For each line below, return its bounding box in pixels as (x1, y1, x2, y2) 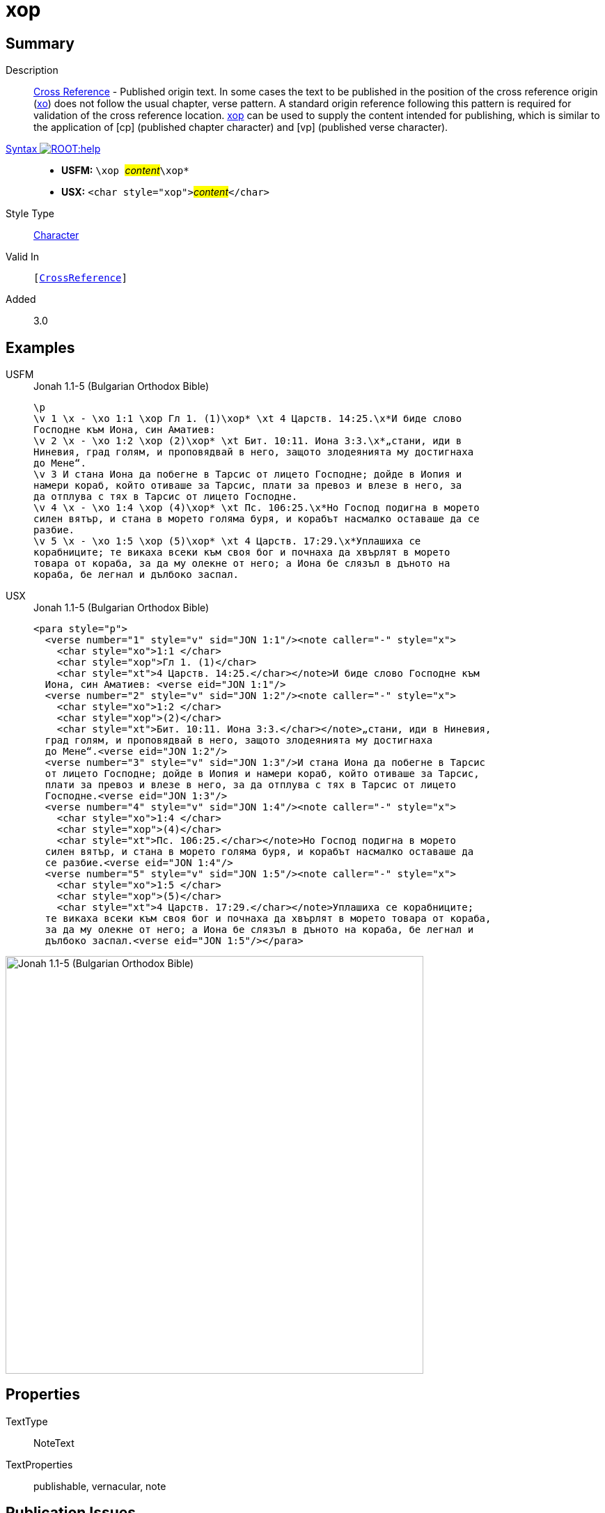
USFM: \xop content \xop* (61, 164, 189, 177)
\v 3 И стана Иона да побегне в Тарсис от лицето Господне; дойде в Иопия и (33, 469, 462, 480)
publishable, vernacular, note (33, 1480, 166, 1492)
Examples (6, 338, 75, 356)
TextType (6, 1415, 48, 1427)
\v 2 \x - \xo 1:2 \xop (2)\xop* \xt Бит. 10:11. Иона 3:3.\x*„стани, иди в (33, 435, 462, 447)
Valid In (6, 251, 40, 263)
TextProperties (6, 1458, 73, 1471)
